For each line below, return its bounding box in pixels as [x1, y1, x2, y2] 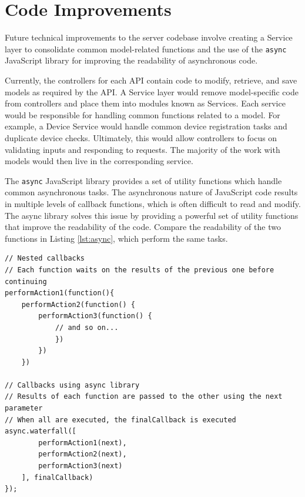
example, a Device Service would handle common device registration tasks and [5, 120, 287, 132]
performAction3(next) [38, 462, 123, 471]
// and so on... [55, 323, 119, 332]
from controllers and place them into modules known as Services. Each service [5, 97, 286, 109]
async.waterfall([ [5, 427, 76, 436]
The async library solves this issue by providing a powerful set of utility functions [5, 209, 299, 221]
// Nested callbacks [5, 254, 85, 263]
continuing [5, 277, 47, 286]
